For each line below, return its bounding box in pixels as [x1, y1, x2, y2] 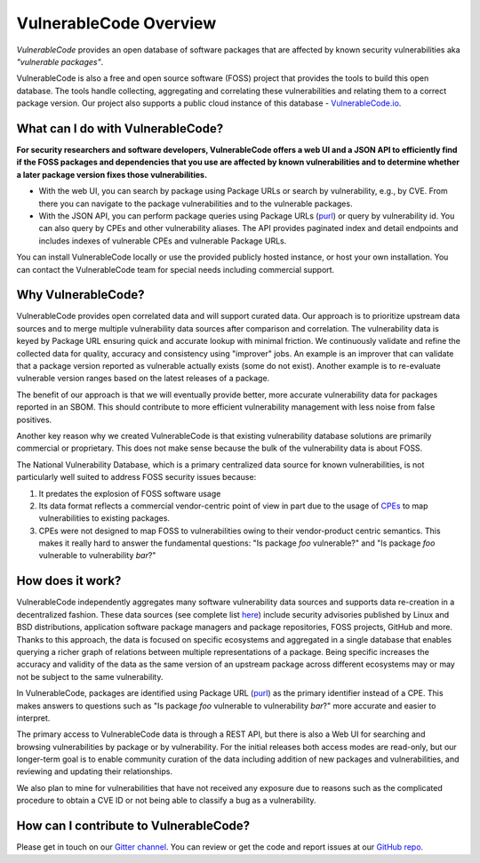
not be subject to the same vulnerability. [16, 671, 164, 682]
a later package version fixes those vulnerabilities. [16, 169, 208, 180]
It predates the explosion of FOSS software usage [38, 488, 221, 499]
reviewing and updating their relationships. [16, 766, 173, 777]
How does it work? [16, 573, 122, 588]
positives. [16, 414, 52, 425]
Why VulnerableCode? [16, 287, 145, 302]
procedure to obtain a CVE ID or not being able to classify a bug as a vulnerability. [16, 795, 316, 806]
